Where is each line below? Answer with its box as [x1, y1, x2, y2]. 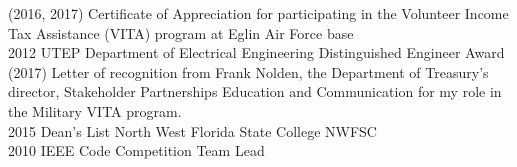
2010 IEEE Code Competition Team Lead [8, 140, 265, 161]
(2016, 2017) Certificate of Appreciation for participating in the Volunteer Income [8, 3, 509, 23]
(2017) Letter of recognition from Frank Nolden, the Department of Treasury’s [8, 61, 489, 82]
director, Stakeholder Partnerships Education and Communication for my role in [8, 81, 502, 102]
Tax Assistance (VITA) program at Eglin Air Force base [8, 22, 354, 43]
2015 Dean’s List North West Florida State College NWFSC [8, 120, 377, 141]
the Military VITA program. [8, 100, 182, 121]
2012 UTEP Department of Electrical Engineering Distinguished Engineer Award [8, 42, 505, 63]
